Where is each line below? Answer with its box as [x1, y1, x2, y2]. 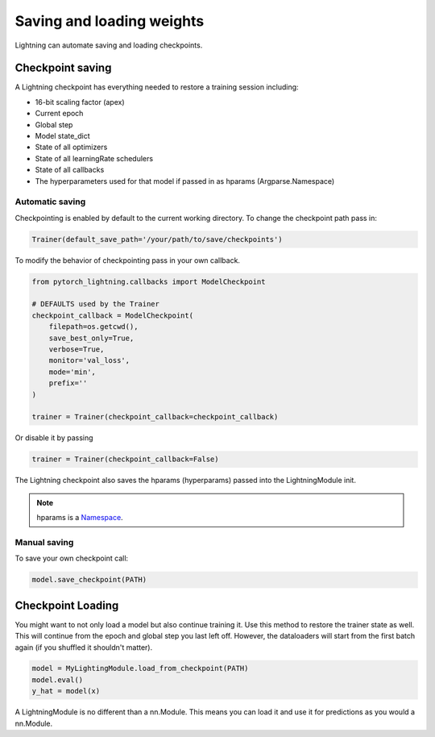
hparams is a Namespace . [36, 513, 124, 523]
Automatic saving [14, 196, 86, 207]
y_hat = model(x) [31, 686, 101, 696]
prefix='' [48, 379, 88, 388]
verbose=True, [48, 345, 105, 354]
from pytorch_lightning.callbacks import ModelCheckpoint [31, 277, 266, 286]
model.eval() [31, 675, 84, 685]
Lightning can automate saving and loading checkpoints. [14, 40, 203, 50]
